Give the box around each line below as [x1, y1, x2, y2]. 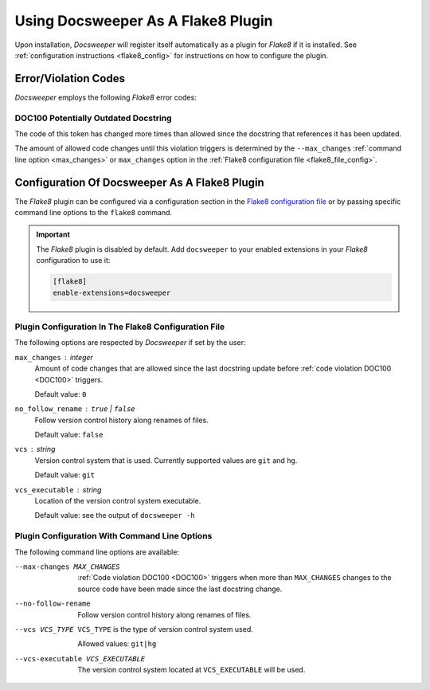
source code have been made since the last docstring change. [77, 584, 283, 594]
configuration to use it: [36, 256, 111, 265]
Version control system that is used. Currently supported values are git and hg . [34, 455, 298, 465]
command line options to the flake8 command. [14, 208, 173, 218]
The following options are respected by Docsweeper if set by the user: [14, 338, 246, 347]
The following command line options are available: [14, 547, 179, 557]
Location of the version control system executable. [34, 496, 201, 506]
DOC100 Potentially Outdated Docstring [14, 112, 172, 123]
